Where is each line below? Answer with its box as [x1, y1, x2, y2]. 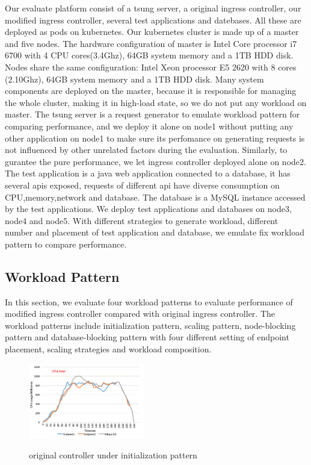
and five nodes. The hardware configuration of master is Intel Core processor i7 [5, 37, 297, 49]
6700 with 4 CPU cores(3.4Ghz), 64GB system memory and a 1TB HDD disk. [5, 49, 294, 61]
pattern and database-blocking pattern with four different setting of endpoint [5, 331, 289, 343]
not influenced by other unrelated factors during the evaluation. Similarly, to [5, 143, 288, 156]
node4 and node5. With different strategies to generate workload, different [5, 214, 279, 226]
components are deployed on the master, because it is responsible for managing [5, 84, 297, 97]
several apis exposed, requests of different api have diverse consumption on [5, 178, 280, 191]
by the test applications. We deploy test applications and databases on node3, [5, 202, 292, 215]
